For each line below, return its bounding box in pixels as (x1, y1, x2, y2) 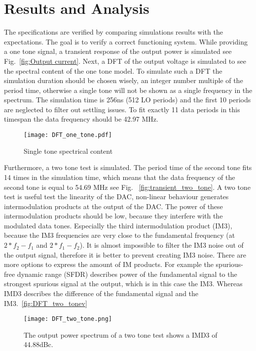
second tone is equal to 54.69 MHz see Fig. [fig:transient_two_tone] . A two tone (4, 181, 251, 192)
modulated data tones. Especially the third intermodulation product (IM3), (4, 220, 232, 230)
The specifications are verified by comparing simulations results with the (4, 27, 223, 37)
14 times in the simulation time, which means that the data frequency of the (4, 172, 235, 182)
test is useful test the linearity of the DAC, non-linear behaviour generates (4, 191, 229, 202)
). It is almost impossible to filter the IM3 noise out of (79, 240, 244, 250)
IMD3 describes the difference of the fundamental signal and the (4, 288, 199, 299)
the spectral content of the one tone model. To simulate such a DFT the (4, 65, 222, 76)
